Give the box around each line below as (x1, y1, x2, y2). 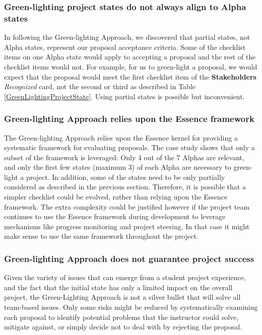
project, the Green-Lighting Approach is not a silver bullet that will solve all (4, 292, 241, 302)
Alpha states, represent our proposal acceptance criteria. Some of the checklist (4, 41, 246, 52)
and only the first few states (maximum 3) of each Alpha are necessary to (4, 162, 231, 172)
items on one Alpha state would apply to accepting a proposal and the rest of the (4, 51, 256, 62)
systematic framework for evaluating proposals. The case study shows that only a (4, 142, 255, 153)
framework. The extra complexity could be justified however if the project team (4, 201, 250, 212)
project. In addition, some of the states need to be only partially (26, 171, 225, 182)
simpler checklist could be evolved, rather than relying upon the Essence (4, 191, 228, 202)
